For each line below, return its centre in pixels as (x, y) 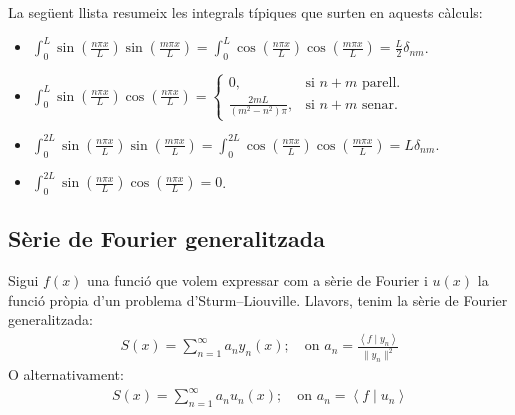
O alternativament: (66, 374)
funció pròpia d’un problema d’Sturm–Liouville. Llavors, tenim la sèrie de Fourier (258, 299)
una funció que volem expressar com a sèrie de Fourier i (257, 280)
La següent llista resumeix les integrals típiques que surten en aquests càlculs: (245, 12)
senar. (380, 104)
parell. (381, 83)
